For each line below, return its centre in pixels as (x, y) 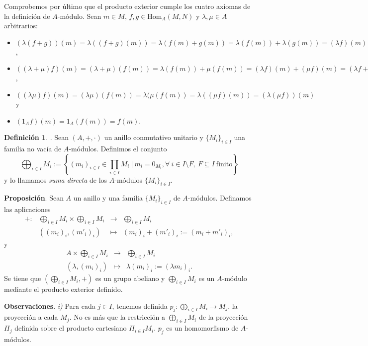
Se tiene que (23, 278)
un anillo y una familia (108, 198)
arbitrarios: (21, 26)
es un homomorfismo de (202, 328)
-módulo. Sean (79, 16)
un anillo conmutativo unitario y (154, 137)
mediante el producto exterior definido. (63, 289)
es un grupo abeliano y (130, 278)
